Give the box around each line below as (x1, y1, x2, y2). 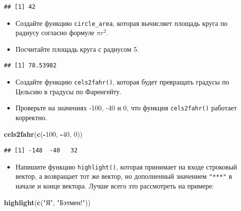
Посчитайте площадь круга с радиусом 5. (15, 43, 139, 54)
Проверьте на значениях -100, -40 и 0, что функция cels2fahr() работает (15, 103, 237, 113)
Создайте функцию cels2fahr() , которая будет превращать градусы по (15, 77, 229, 87)
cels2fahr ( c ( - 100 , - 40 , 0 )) (4, 128, 83, 139)
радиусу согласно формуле (15, 27, 95, 38)
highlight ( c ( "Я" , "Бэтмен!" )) (4, 197, 91, 207)
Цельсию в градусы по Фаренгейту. (15, 86, 122, 96)
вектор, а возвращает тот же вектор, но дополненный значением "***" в (15, 171, 232, 181)
